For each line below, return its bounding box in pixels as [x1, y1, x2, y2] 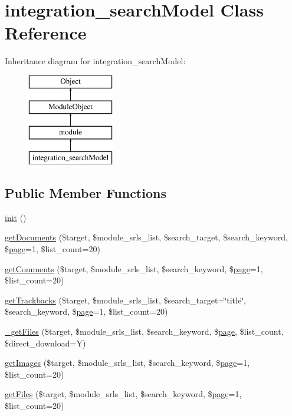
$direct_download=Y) [5, 336, 86, 349]
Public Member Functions [5, 184, 166, 202]
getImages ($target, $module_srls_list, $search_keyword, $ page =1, [5, 356, 250, 369]
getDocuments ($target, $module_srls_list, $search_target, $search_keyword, [5, 231, 288, 243]
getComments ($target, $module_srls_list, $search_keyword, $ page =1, [5, 262, 263, 275]
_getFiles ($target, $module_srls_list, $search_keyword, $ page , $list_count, [5, 325, 284, 338]
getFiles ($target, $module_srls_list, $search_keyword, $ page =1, [5, 388, 242, 400]
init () [5, 211, 27, 223]
